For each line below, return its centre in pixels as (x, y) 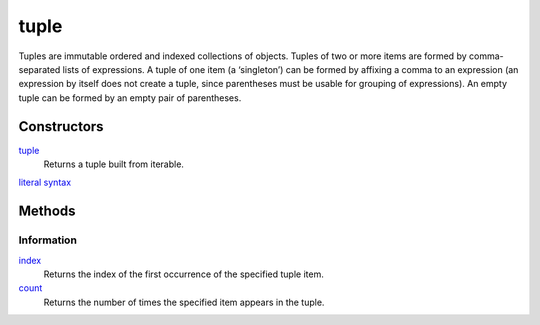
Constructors (61, 126)
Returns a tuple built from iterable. (114, 164)
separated (39, 69)
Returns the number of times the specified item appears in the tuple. (184, 302)
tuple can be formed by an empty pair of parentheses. (130, 97)
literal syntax (45, 182)
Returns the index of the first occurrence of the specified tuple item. (183, 274)
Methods (47, 211)
